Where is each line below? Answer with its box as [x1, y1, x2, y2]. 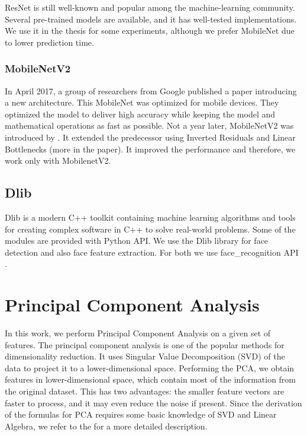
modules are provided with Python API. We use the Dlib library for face [5, 234, 269, 247]
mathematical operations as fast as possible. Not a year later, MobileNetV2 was [5, 119, 294, 132]
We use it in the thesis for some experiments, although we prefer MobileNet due [5, 24, 295, 37]
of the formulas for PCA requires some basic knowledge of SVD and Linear [5, 408, 277, 421]
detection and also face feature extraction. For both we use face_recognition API [5, 246, 299, 258]
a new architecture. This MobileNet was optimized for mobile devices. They [5, 96, 279, 109]
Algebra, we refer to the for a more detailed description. [5, 419, 208, 432]
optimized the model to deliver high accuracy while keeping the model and [5, 107, 276, 120]
